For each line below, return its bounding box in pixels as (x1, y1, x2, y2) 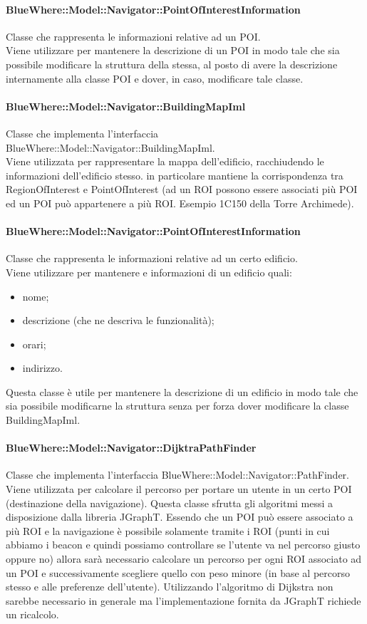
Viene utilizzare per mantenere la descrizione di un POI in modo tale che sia (6, 43, 340, 58)
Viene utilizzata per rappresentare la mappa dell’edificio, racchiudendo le (6, 154, 324, 169)
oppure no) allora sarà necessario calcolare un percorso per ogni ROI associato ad (6, 551, 362, 566)
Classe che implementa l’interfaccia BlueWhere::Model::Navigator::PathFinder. (6, 467, 349, 482)
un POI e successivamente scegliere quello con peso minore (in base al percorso (6, 565, 351, 580)
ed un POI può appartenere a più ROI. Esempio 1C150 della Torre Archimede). (6, 195, 354, 210)
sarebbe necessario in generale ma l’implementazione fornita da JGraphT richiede (6, 593, 361, 608)
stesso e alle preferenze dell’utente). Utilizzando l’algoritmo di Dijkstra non (6, 579, 334, 594)
